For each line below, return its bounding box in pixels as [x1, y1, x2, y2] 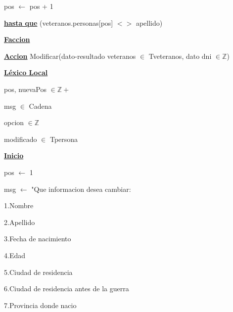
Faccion [4, 34, 30, 45]
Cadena [29, 100, 52, 111]
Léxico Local [4, 67, 48, 78]
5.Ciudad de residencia [4, 267, 73, 277]
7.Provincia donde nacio [4, 300, 77, 310]
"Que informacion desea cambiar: [31, 183, 131, 194]
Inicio [4, 150, 24, 161]
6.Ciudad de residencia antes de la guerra [4, 283, 129, 294]
